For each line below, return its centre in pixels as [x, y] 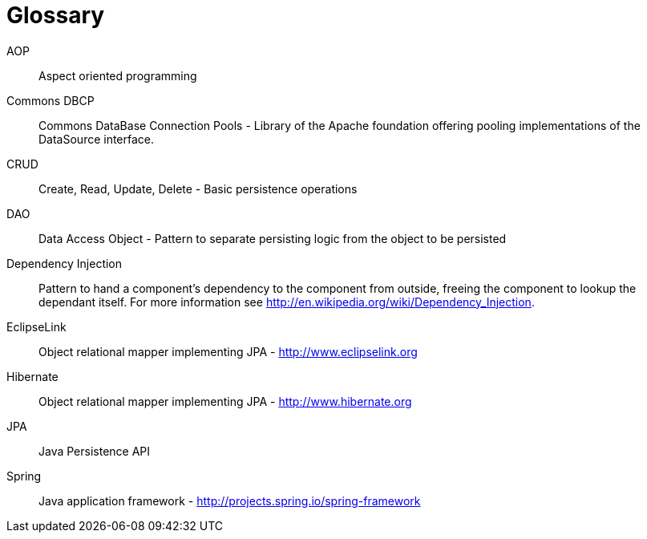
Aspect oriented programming [118, 75]
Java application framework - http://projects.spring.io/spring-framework [230, 500]
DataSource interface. [97, 139]
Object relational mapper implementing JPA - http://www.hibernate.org [225, 401]
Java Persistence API [95, 451]
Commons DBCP [51, 100]
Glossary [56, 15]
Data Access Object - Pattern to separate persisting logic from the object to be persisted [273, 238]
